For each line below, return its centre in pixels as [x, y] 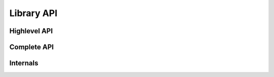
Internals [24, 63]
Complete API [32, 47]
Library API [33, 13]
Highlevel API [31, 31]
